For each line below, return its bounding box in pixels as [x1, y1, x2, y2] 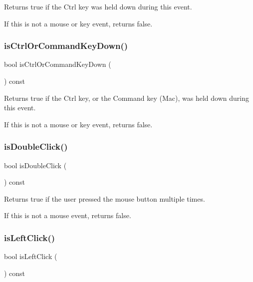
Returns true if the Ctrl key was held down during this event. [4, 1, 192, 11]
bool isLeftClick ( [4, 251, 57, 262]
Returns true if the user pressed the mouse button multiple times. [4, 193, 205, 204]
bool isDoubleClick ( [4, 160, 67, 170]
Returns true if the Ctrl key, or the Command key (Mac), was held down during [4, 92, 249, 103]
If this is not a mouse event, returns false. [4, 210, 131, 221]
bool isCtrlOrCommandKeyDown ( [4, 59, 111, 69]
